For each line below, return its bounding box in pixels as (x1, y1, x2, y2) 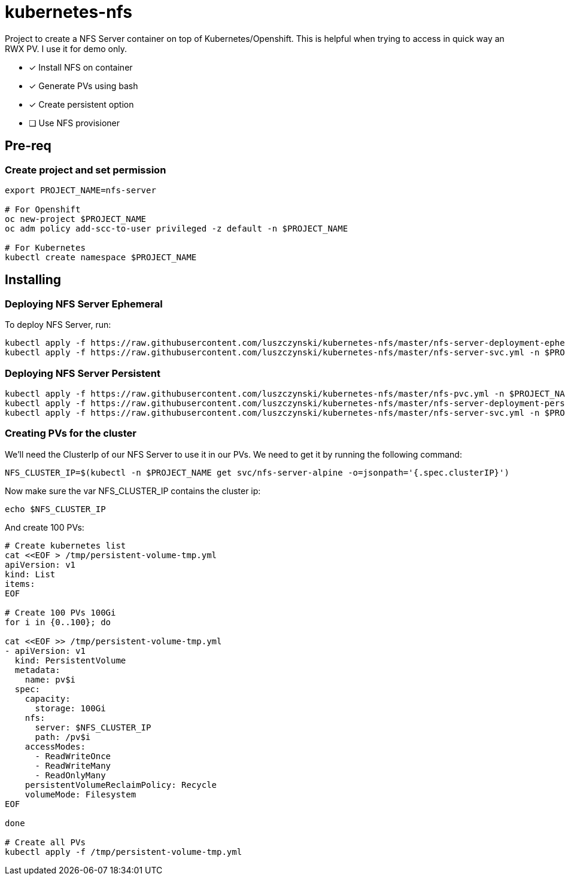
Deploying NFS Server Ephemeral (5, 297, 163, 310)
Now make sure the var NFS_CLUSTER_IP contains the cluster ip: (5, 485, 261, 496)
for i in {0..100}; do (5, 617, 111, 627)
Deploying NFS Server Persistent (5, 367, 160, 379)
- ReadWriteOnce (35, 751, 111, 761)
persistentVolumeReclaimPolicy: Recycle (25, 779, 217, 790)
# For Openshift (5, 204, 81, 214)
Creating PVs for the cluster (5, 427, 136, 440)
